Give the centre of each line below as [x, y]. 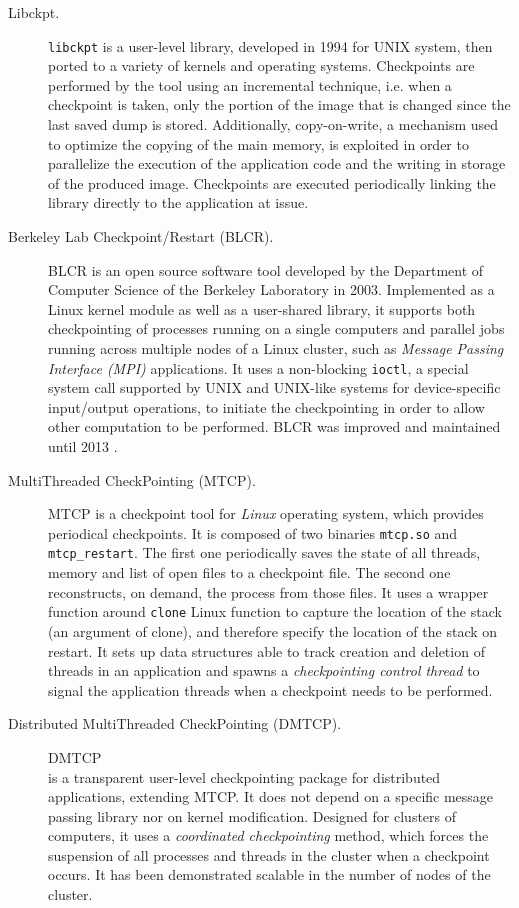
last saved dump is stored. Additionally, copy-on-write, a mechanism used [273, 124]
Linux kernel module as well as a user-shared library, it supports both [262, 308]
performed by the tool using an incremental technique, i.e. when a [250, 84]
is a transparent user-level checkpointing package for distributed [244, 776]
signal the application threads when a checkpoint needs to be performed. [270, 689]
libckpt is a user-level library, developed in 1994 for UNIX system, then [270, 45]
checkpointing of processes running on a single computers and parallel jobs [276, 328]
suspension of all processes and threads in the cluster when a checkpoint [269, 854]
